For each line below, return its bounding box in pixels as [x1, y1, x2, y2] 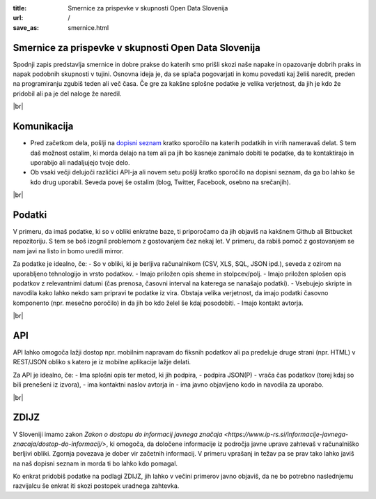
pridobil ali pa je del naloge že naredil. [13, 89, 122, 98]
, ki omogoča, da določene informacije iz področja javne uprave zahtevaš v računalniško [106, 440, 359, 448]
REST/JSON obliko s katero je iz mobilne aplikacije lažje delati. [13, 358, 191, 366]
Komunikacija [13, 121, 74, 133]
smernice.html [68, 23, 109, 31]
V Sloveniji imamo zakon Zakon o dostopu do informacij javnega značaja [13, 430, 223, 438]
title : [13, 4, 27, 12]
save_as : [13, 23, 40, 31]
